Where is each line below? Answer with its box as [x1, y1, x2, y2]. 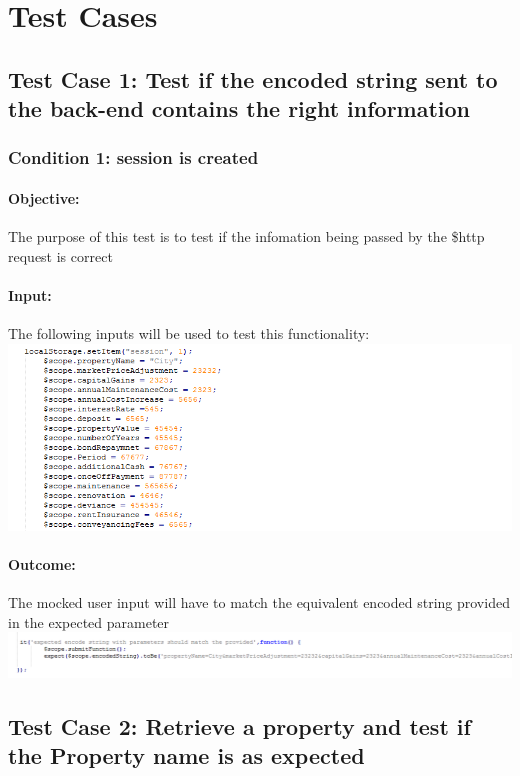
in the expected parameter [8, 611, 170, 632]
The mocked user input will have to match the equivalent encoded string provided [8, 592, 510, 613]
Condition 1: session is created [8, 145, 259, 170]
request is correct [8, 245, 113, 266]
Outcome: [8, 553, 76, 574]
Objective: [8, 187, 80, 208]
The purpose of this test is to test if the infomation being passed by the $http [8, 226, 485, 247]
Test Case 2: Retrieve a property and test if [8, 710, 471, 741]
